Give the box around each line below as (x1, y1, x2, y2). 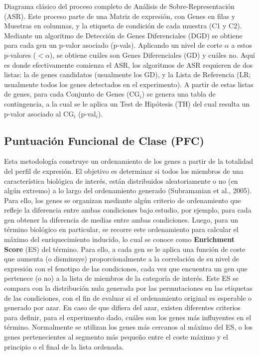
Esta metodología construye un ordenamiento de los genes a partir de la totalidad (4, 156, 253, 166)
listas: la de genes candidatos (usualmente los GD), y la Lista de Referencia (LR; (4, 69, 251, 80)
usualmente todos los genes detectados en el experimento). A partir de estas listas (4, 79, 254, 89)
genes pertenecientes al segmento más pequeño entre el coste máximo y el (4, 332, 228, 342)
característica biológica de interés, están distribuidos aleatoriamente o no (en (4, 175, 238, 186)
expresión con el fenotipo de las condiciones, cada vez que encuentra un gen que (4, 263, 248, 273)
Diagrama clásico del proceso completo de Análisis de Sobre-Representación (4, 1, 235, 11)
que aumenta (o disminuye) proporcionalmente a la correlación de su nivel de (4, 253, 240, 264)
